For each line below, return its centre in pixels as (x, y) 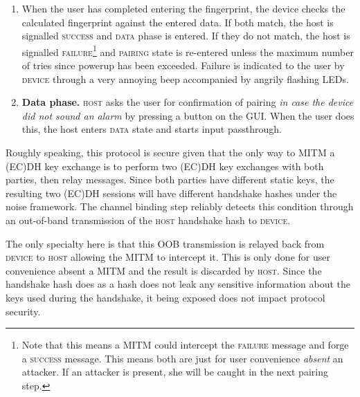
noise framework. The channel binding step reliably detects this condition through (180, 206)
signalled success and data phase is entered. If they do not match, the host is (186, 36)
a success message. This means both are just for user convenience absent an (182, 358)
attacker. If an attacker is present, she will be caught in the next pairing (175, 372)
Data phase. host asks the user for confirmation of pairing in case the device (188, 102)
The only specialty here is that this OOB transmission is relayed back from (165, 243)
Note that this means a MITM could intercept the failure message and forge (185, 345)
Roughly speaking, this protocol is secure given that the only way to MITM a (170, 152)
